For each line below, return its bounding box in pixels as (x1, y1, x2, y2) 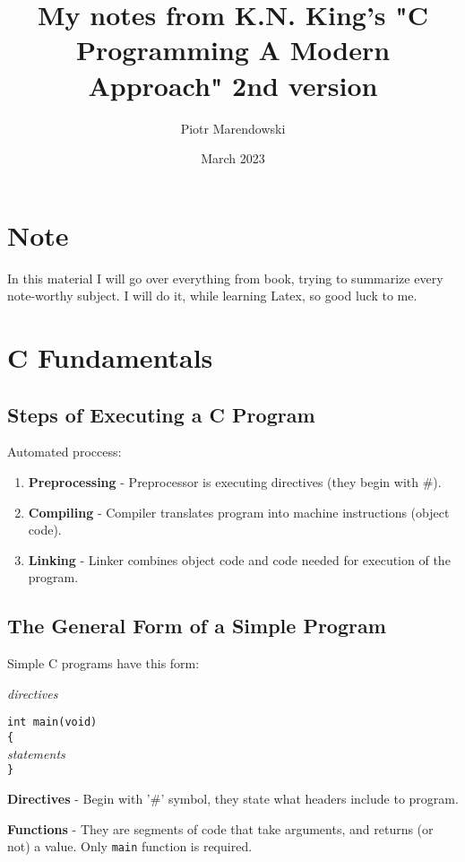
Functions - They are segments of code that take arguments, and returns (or (7, 819, 434, 838)
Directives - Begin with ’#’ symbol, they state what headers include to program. (7, 788, 459, 807)
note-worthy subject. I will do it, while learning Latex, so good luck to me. (7, 286, 418, 305)
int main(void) (7, 716, 98, 729)
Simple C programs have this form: (7, 654, 200, 673)
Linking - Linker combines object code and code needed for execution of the (28, 550, 451, 569)
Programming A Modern (75, 31, 391, 68)
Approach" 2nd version (88, 66, 378, 103)
